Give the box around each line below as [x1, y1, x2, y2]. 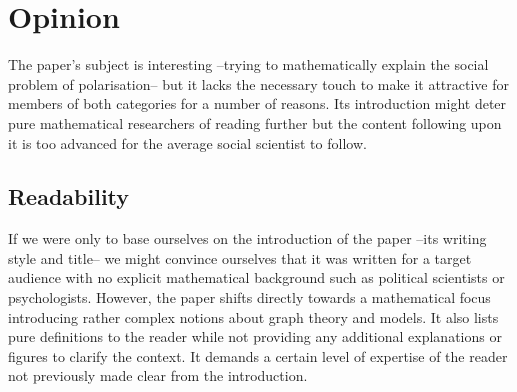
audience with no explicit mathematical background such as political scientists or [8, 267, 505, 288]
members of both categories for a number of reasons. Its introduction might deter [8, 93, 507, 114]
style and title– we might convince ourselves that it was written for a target [8, 247, 472, 268]
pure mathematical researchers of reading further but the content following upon [8, 112, 502, 133]
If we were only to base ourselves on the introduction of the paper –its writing [8, 228, 487, 249]
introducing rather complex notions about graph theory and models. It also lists [8, 306, 499, 327]
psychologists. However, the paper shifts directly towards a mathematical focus [8, 287, 491, 308]
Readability [8, 181, 130, 212]
